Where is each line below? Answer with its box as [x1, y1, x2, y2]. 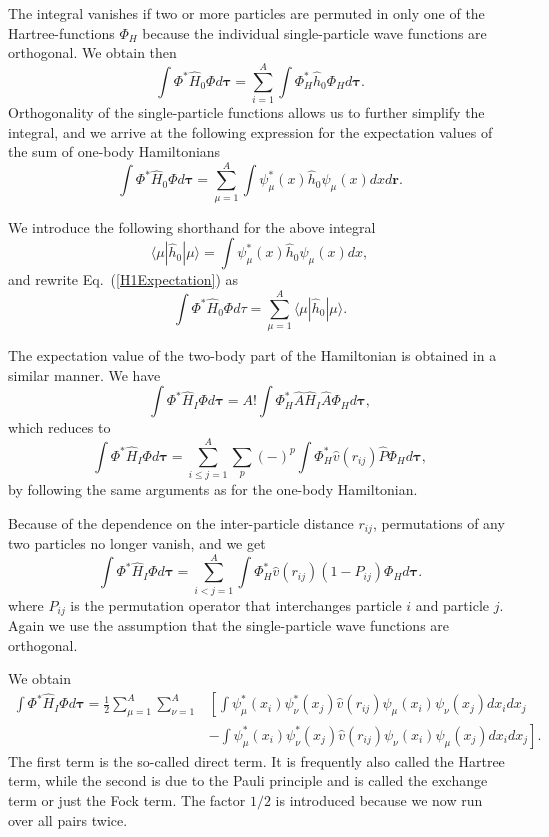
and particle [415, 594, 490, 615]
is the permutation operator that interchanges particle [70, 594, 402, 615]
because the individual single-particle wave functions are [142, 22, 487, 43]
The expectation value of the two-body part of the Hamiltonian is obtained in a [8, 345, 497, 366]
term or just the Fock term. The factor [8, 790, 246, 811]
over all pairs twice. [8, 809, 128, 830]
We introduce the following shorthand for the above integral [8, 216, 376, 237]
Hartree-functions [8, 22, 115, 43]
